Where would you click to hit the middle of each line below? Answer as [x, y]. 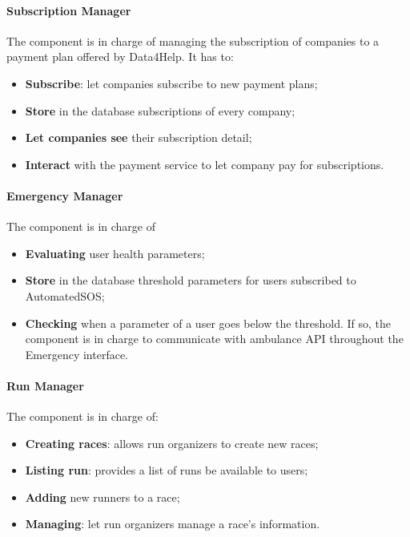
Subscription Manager [69, 10]
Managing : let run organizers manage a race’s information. [173, 524]
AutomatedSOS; [65, 295]
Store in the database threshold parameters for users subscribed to [191, 280]
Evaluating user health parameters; [115, 253]
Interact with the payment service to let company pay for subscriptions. [205, 164]
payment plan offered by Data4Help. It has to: [120, 57]
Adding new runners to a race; [102, 497]
